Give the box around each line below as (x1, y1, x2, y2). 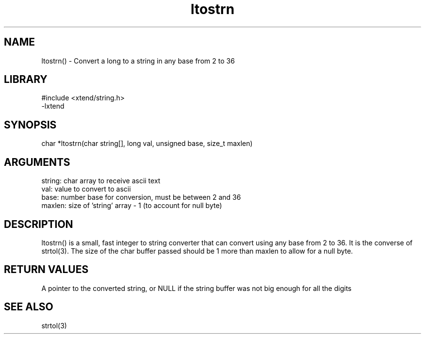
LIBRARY (4, 73, 48, 86)
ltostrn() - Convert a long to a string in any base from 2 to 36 (41, 56, 235, 65)
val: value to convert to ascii (41, 185, 131, 193)
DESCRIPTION (4, 218, 73, 230)
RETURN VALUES (4, 263, 89, 276)
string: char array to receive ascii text (41, 177, 161, 185)
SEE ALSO (4, 301, 53, 313)
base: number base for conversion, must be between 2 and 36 (41, 193, 241, 202)
